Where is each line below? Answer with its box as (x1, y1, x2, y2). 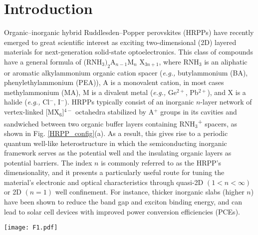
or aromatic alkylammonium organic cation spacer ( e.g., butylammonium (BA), (4, 67, 248, 77)
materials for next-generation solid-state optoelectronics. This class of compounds (4, 46, 253, 57)
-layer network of (200, 96, 252, 107)
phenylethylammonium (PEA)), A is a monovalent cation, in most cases (4, 77, 224, 87)
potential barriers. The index (4, 157, 92, 167)
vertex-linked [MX (4, 106, 59, 117)
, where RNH (159, 56, 199, 66)
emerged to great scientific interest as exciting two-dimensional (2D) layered (4, 36, 237, 47)
